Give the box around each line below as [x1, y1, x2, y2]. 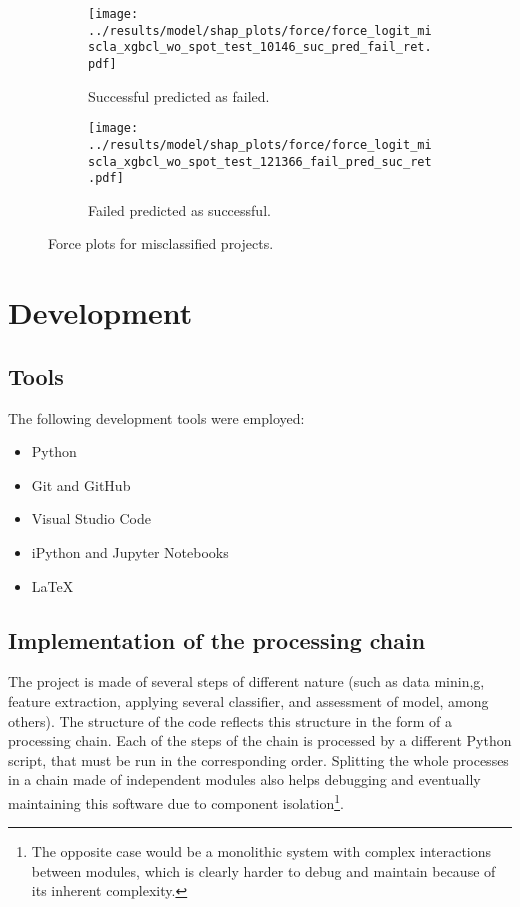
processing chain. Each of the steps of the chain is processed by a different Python [8, 730, 512, 751]
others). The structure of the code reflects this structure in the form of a [8, 710, 452, 731]
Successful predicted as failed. [88, 85, 270, 106]
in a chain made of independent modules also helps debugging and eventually [8, 769, 481, 790]
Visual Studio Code [31, 508, 151, 529]
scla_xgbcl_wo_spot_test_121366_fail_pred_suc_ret [88, 154, 432, 169]
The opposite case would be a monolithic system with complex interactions [31, 841, 492, 862]
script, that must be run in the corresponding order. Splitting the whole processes [8, 749, 509, 770]
